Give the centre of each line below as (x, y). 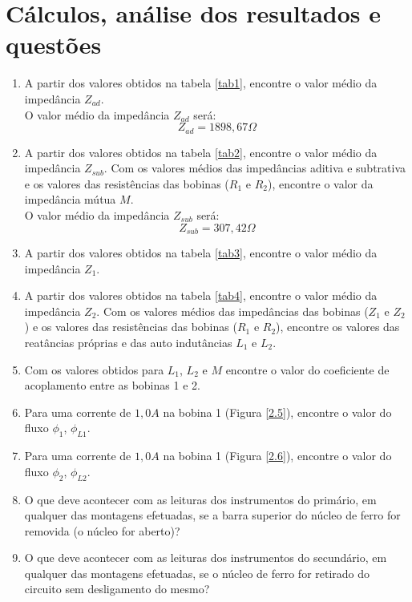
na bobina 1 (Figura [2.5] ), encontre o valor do (277, 412)
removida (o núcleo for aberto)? (102, 530)
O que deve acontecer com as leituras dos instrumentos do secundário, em (206, 558)
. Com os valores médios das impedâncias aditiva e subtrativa (255, 168)
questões (54, 44)
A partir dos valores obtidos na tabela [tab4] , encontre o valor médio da (201, 295)
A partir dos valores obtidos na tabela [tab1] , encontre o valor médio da (201, 83)
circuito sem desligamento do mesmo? (117, 589)
